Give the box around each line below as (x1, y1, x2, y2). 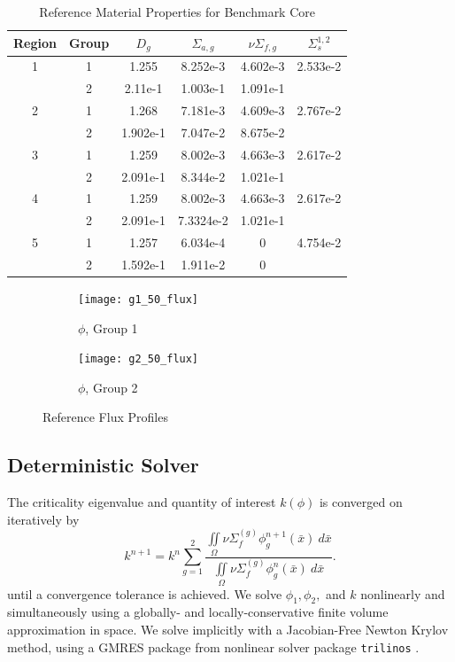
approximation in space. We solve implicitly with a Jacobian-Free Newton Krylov (7, 620, 449, 639)
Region (13, 34, 57, 52)
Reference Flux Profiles (42, 408, 168, 426)
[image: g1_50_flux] (78, 292, 199, 306)
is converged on (319, 493, 403, 511)
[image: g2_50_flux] (78, 353, 199, 366)
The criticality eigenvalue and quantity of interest (7, 493, 276, 511)
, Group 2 (85, 378, 138, 396)
